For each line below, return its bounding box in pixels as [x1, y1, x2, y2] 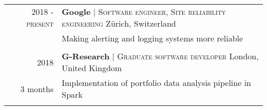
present [26, 17, 54, 29]
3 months [20, 82, 54, 95]
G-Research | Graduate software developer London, [62, 50, 259, 62]
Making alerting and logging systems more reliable [62, 32, 243, 44]
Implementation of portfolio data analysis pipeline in [62, 77, 251, 89]
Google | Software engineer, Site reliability [62, 6, 226, 17]
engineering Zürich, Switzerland [62, 17, 176, 29]
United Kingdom [62, 62, 122, 74]
